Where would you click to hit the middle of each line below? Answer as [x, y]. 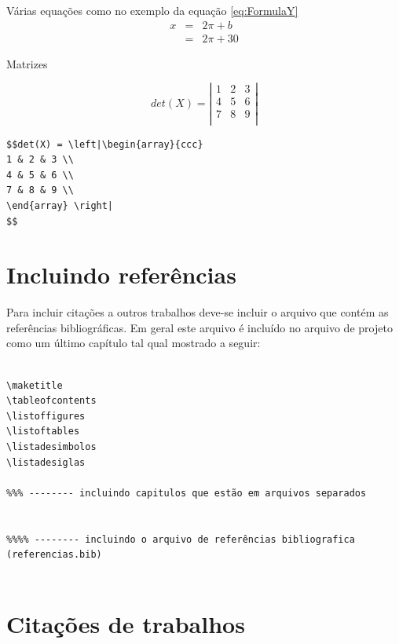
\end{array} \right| [60, 205]
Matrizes [27, 63]
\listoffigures [46, 416]
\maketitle [35, 385]
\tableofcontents [51, 401]
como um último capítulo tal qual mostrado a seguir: [134, 343]
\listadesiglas [46, 462]
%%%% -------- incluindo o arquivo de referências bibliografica [181, 539]
